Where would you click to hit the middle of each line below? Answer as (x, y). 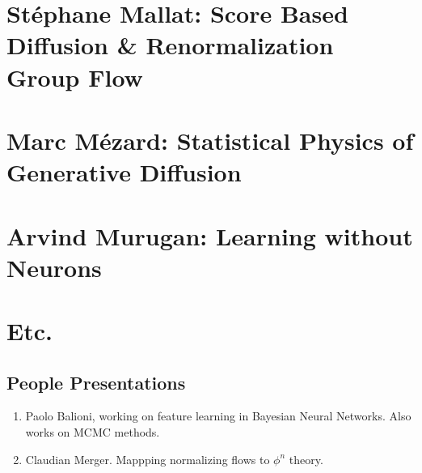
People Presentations (96, 382)
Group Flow (75, 77)
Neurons (54, 267)
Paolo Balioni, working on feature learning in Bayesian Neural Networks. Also (218, 416)
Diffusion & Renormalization (170, 45)
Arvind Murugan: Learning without (210, 235)
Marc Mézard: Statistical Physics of (210, 140)
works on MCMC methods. (93, 432)
